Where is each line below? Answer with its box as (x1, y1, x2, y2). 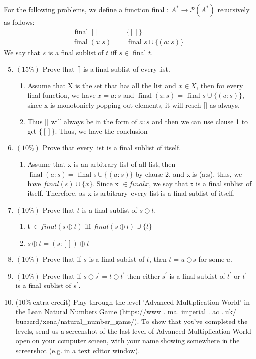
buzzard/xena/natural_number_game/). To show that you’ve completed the (15, 316, 248, 326)
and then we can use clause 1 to (152, 116, 248, 126)
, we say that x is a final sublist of (149, 178, 252, 188)
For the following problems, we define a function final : (4, 4, 169, 14)
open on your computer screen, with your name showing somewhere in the (15, 335, 240, 346)
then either (127, 270, 160, 281)
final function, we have (27, 90, 96, 100)
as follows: (4, 17, 35, 27)
